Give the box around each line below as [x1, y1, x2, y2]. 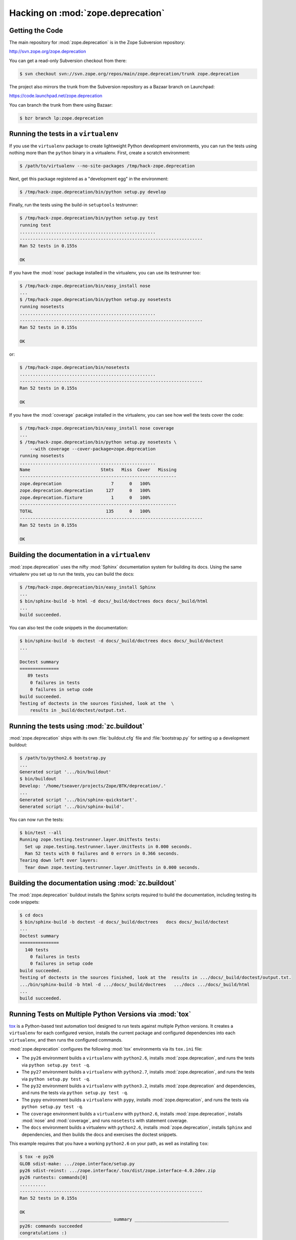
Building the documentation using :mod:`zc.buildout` [9, 879, 177, 887]
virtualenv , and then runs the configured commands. [9, 1037, 123, 1043]
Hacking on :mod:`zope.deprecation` [9, 7, 165, 18]
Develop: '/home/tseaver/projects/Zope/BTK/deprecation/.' [19, 783, 166, 789]
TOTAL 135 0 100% [19, 508, 151, 514]
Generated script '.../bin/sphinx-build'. [19, 804, 124, 809]
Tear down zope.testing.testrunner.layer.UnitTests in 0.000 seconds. [25, 865, 200, 870]
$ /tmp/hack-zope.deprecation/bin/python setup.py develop [19, 189, 166, 195]
